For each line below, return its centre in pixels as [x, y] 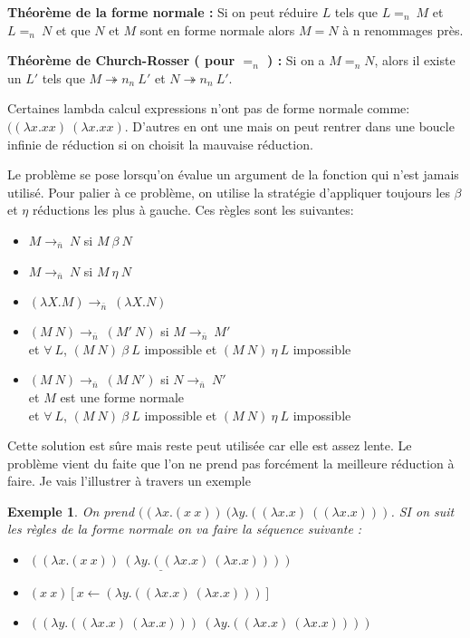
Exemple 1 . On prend [71, 511]
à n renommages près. [403, 29]
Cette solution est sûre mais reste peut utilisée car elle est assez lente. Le [210, 445]
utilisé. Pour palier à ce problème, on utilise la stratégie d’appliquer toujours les [229, 192]
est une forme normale [122, 396]
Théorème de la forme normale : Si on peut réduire [163, 12]
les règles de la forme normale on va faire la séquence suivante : [185, 529]
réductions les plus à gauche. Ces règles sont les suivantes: [193, 210]
